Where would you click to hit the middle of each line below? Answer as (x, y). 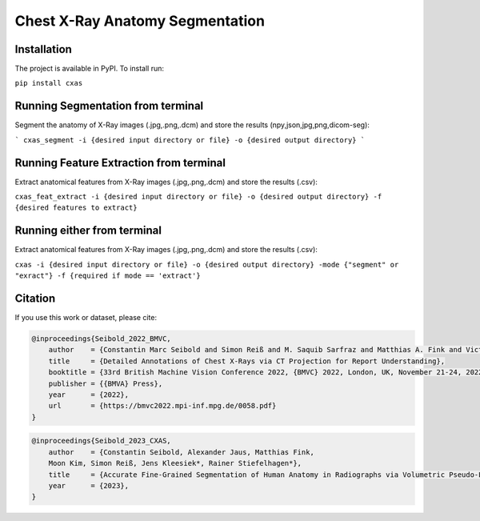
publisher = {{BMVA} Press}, (106, 383)
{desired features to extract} (76, 208)
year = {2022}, (89, 395)
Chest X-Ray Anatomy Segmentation (140, 21)
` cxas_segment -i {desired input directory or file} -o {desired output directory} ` (190, 140)
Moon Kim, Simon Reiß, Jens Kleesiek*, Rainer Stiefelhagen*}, (175, 463)
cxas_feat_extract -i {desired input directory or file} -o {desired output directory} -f (198, 197)
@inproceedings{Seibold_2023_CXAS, (101, 441)
